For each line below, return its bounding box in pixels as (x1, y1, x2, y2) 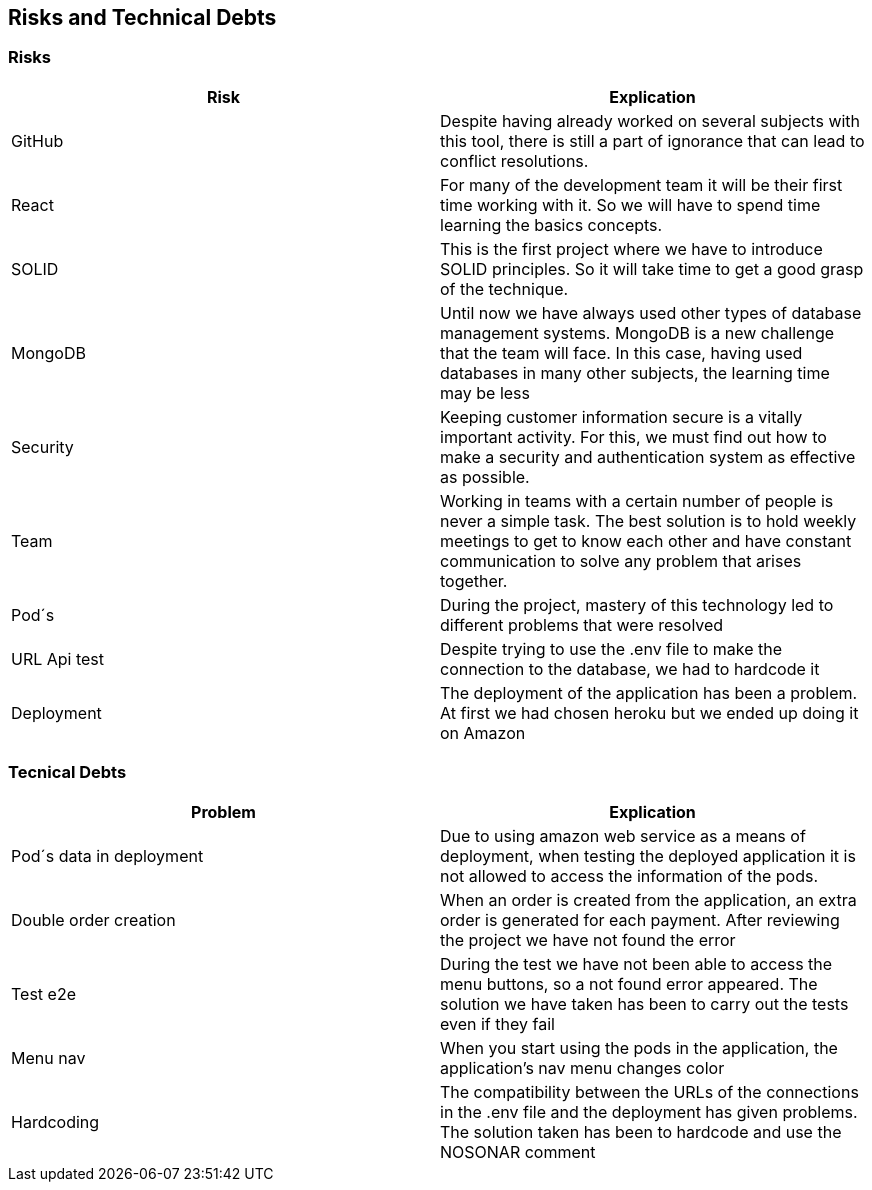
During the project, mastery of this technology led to (440, 594, 834, 615)
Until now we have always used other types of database (440, 302, 862, 323)
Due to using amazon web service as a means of (440, 825, 806, 846)
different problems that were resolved (440, 614, 724, 635)
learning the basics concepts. (440, 214, 663, 235)
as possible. (440, 466, 530, 487)
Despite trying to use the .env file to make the (440, 638, 783, 659)
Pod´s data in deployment (11, 845, 204, 866)
